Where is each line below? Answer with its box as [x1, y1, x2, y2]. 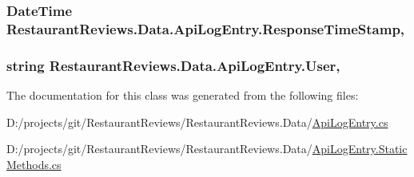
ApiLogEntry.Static [312, 140, 408, 157]
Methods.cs [6, 155, 62, 172]
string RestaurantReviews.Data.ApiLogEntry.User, [6, 55, 340, 75]
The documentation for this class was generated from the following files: [6, 86, 359, 103]
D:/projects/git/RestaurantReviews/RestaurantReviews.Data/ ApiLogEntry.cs [6, 113, 388, 130]
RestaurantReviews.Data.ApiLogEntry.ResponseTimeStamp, [6, 18, 405, 38]
